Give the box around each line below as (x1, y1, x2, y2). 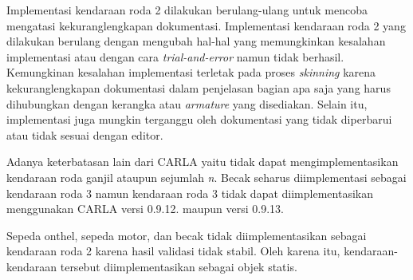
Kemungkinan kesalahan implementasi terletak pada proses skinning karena (6, 64, 376, 81)
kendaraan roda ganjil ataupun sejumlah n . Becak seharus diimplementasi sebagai (6, 168, 407, 185)
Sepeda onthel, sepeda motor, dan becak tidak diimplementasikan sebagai (6, 227, 367, 243)
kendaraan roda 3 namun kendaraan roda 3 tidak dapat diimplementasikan (6, 184, 373, 201)
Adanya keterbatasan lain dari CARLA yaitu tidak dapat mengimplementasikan (6, 153, 399, 170)
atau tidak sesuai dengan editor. (6, 126, 163, 143)
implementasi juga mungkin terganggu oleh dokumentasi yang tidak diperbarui (6, 111, 392, 128)
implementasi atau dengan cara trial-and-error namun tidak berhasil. (6, 48, 344, 65)
